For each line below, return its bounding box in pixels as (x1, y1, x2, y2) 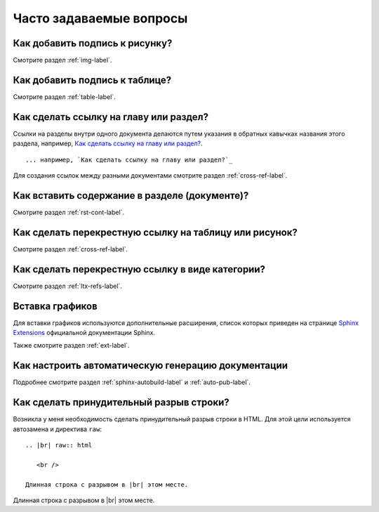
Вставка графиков (13, 300, 98, 312)
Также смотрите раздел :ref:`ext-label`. (13, 341, 130, 350)
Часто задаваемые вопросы (13, 11, 188, 26)
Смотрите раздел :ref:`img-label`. (13, 56, 112, 65)
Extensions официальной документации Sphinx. (13, 329, 156, 337)
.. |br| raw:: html (25, 441, 93, 449)
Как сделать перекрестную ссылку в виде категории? (13, 263, 266, 275)
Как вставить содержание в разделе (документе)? (13, 190, 249, 202)
